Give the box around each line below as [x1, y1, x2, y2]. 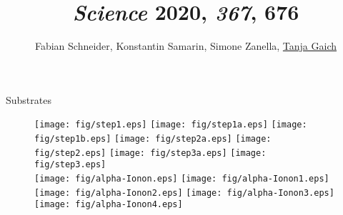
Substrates [6, 92, 51, 107]
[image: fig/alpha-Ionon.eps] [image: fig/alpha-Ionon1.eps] [34, 173, 329, 184]
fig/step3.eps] [34, 159, 106, 170]
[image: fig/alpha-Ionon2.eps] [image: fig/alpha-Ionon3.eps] [34, 187, 334, 198]
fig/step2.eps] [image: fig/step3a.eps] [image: [34, 147, 267, 158]
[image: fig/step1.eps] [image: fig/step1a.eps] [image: [34, 120, 307, 130]
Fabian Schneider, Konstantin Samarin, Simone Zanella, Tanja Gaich [34, 38, 337, 53]
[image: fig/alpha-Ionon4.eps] [34, 199, 183, 210]
